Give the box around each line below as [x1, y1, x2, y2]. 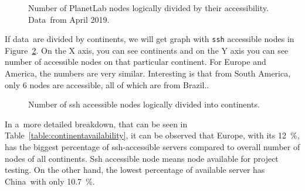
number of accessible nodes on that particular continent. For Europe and [5, 55, 266, 68]
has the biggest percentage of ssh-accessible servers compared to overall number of [5, 141, 300, 152]
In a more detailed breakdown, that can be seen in [5, 117, 188, 130]
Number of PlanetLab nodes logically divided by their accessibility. [28, 2, 269, 13]
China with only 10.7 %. [5, 175, 95, 187]
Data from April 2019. [28, 13, 110, 25]
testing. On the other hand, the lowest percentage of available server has [5, 164, 265, 176]
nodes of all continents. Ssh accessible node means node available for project [5, 152, 279, 164]
